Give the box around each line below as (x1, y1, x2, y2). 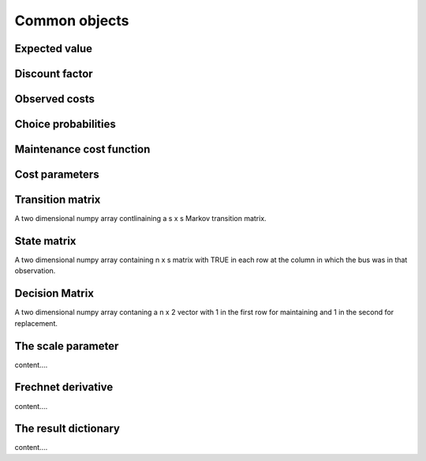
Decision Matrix (14, 287, 95, 300)
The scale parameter (14, 339, 119, 353)
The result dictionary (14, 422, 120, 436)
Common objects (14, 12, 129, 29)
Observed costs (14, 92, 95, 106)
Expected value (14, 42, 93, 55)
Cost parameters (14, 168, 99, 182)
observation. (14, 266, 56, 275)
